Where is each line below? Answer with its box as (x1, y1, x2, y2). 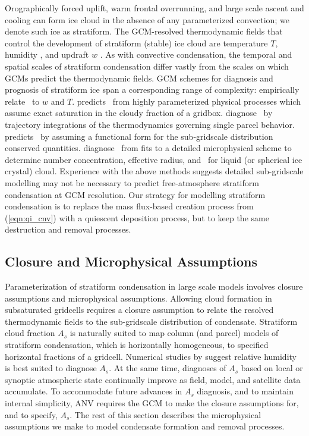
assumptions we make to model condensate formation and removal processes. (5, 420, 285, 432)
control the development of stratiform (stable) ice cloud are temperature (5, 36, 268, 49)
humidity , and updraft (5, 48, 89, 61)
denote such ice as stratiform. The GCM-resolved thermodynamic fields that (5, 25, 283, 37)
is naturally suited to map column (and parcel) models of (70, 327, 279, 339)
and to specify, (5, 408, 58, 421)
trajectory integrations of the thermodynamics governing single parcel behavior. (5, 118, 295, 130)
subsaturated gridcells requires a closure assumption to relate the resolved (5, 303, 274, 316)
